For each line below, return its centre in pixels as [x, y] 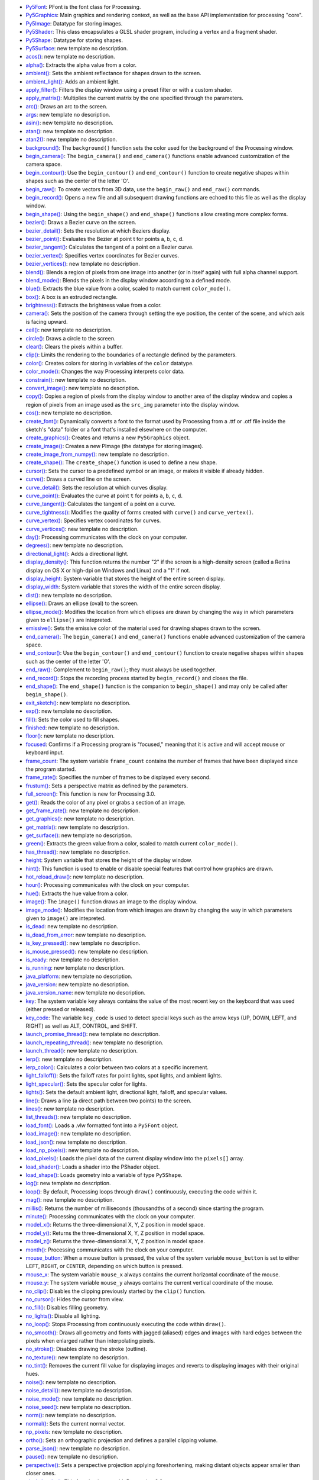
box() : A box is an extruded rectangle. [72, 297]
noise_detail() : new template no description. [79, 1391]
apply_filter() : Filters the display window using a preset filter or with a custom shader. [129, 89]
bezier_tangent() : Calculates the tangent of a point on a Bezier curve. [110, 247]
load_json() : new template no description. [76, 1142]
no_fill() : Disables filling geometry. [67, 1308]
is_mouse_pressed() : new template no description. [87, 951]
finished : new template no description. [72, 728]
